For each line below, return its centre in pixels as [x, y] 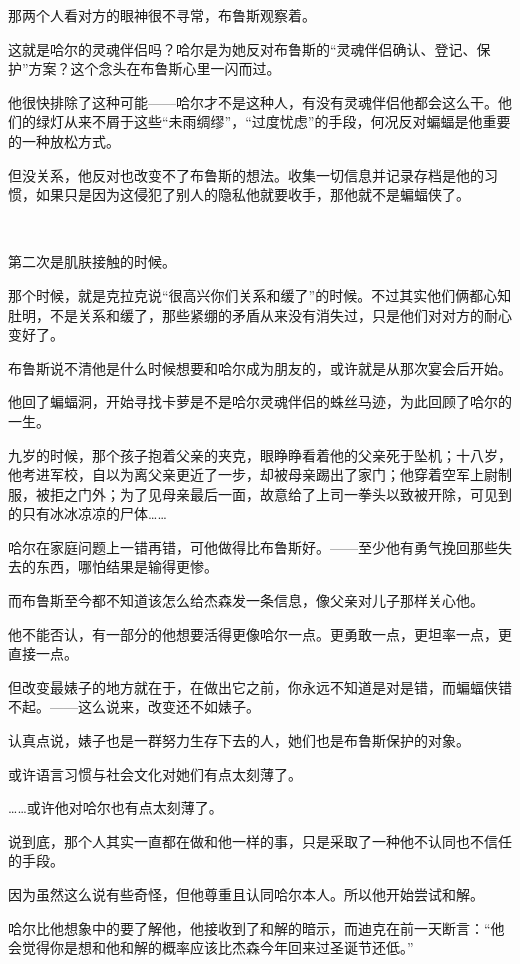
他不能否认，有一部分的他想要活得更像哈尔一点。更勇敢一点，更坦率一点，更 [260, 633]
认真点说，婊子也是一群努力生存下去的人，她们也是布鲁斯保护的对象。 [239, 740]
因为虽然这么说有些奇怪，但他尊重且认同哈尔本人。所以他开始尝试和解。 [246, 894]
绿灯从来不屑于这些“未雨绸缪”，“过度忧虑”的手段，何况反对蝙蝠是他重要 [273, 121]
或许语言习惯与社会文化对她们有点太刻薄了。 [155, 773]
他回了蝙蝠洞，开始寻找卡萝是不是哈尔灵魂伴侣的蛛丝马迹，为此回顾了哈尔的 [260, 401]
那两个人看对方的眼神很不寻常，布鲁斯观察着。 [162, 15]
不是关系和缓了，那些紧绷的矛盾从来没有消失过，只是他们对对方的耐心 [280, 314]
